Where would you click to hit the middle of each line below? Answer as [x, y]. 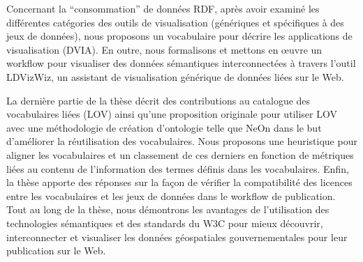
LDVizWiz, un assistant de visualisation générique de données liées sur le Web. [175, 76]
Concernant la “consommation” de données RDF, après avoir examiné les [163, 8]
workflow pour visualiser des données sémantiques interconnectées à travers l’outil [181, 63]
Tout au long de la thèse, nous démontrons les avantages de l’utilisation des [168, 209]
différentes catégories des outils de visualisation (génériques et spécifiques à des [175, 22]
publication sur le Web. [56, 251]
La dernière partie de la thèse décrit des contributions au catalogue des [158, 100]
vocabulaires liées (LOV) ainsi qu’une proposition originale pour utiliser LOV [172, 114]
